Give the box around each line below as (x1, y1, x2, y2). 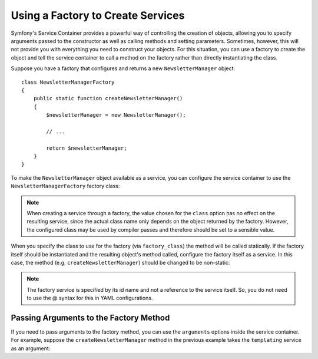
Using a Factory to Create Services (11, 9, 185, 22)
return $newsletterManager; (46, 144, 127, 151)
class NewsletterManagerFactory (21, 78, 115, 85)
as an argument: (11, 345, 51, 352)
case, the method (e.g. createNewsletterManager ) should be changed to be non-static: (11, 259, 230, 266)
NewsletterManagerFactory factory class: (11, 183, 120, 190)
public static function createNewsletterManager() (33, 95, 183, 102)
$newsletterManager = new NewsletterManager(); (46, 112, 186, 118)
